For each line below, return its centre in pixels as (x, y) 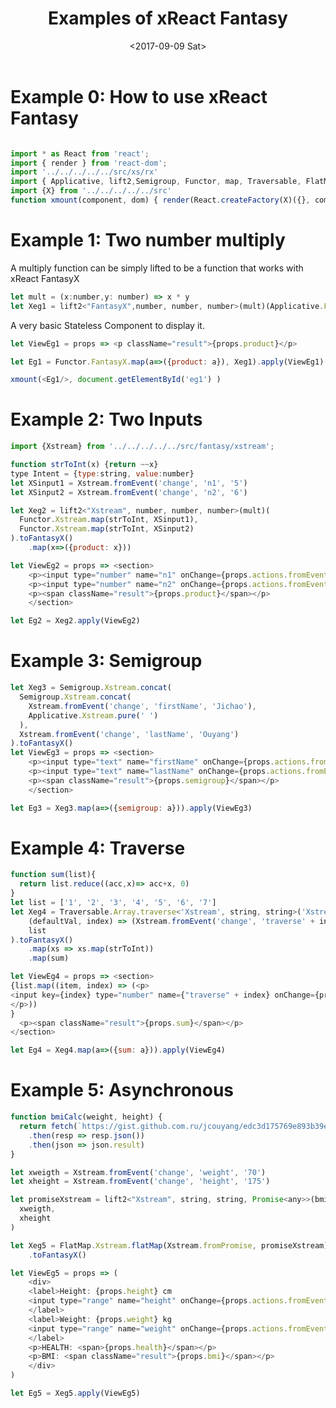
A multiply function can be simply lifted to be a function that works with (157, 268)
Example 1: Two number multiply (148, 240)
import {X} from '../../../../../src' (91, 191)
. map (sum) (49, 958)
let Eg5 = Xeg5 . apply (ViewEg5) (75, 1393)
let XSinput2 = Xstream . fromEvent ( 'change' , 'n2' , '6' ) (129, 492)
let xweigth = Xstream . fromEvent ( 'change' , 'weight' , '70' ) (138, 1172)
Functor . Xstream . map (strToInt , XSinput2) (107, 529)
